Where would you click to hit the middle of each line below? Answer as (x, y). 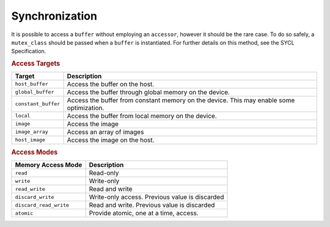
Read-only (104, 173)
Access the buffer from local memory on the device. (142, 116)
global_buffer (35, 92)
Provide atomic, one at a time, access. (144, 213)
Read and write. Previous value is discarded (152, 205)
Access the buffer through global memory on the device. (148, 92)
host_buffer (31, 84)
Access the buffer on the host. (111, 84)
